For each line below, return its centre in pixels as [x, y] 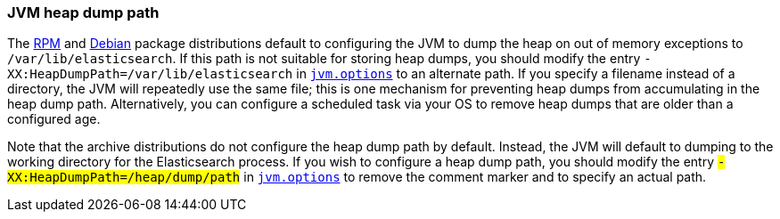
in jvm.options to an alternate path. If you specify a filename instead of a [516, 74]
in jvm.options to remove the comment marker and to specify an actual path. [475, 177]
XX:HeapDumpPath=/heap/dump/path [124, 178]
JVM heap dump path [83, 12]
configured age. [54, 119]
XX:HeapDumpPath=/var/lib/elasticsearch [150, 74]
